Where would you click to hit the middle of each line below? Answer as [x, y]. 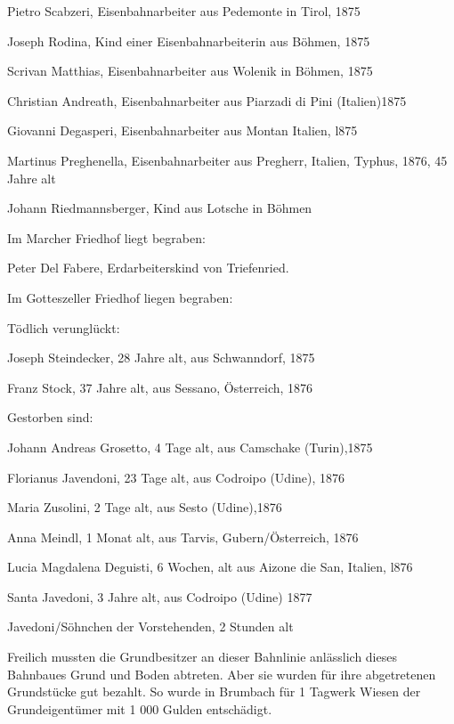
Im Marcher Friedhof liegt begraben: [106, 237]
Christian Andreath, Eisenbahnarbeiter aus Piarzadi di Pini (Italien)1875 [207, 100]
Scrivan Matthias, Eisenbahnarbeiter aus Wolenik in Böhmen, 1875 [190, 71]
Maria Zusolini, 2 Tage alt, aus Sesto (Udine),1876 [145, 507]
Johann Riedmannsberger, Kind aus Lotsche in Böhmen [160, 208]
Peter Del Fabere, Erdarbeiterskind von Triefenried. [148, 268]
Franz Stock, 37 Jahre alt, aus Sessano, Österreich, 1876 [160, 387]
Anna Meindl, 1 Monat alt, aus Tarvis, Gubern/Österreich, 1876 [183, 537]
